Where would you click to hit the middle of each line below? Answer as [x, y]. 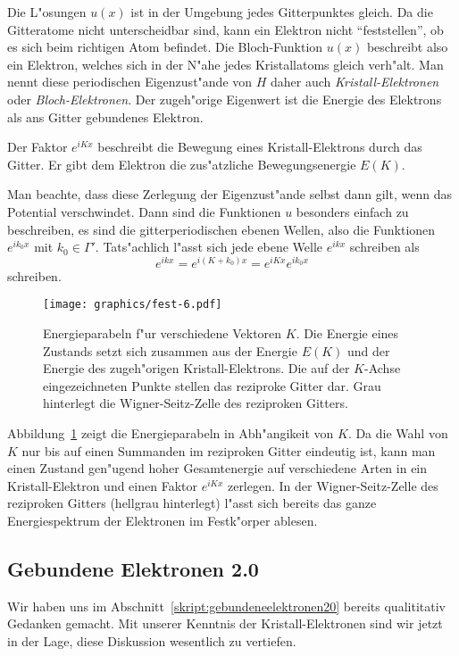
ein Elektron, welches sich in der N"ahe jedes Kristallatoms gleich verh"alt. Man [225, 64]
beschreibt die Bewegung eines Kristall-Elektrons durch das [260, 147]
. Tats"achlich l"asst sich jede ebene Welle [209, 247]
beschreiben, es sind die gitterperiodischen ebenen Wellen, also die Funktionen [221, 229]
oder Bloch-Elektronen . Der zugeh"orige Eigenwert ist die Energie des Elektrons [225, 99]
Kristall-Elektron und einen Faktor [102, 485]
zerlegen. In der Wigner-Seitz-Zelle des [333, 485]
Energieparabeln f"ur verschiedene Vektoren [163, 333]
